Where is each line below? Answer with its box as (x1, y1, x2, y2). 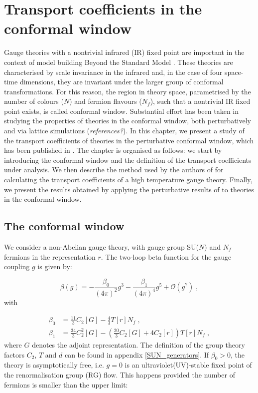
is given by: (37, 261, 72, 272)
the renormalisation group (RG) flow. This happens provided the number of (4, 369, 235, 380)
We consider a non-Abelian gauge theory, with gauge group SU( (4, 242, 199, 252)
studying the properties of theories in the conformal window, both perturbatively (4, 115, 251, 126)
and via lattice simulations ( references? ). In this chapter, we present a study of (4, 125, 245, 136)
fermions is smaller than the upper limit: (4, 379, 128, 390)
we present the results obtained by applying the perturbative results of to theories (4, 184, 254, 194)
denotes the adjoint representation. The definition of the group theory (32, 339, 245, 350)
